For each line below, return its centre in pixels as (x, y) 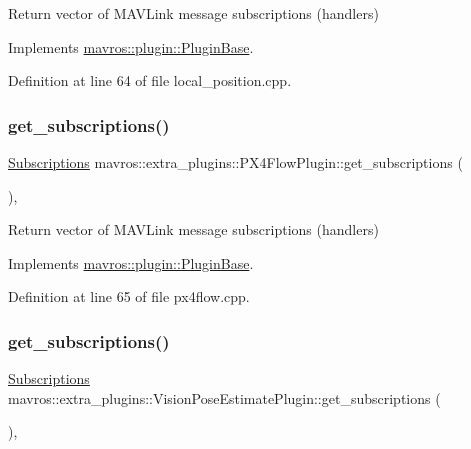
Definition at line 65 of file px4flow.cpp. (129, 296)
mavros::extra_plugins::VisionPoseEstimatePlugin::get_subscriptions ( (224, 397)
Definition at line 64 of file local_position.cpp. (150, 80)
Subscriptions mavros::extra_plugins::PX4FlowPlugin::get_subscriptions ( (235, 162)
